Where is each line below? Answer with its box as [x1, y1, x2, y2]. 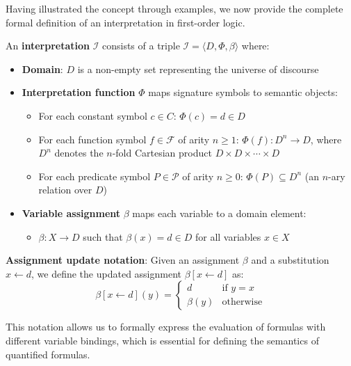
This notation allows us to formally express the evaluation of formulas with [6, 319, 326, 334]
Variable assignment [22, 205, 121, 220]
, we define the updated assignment [31, 266, 182, 280]
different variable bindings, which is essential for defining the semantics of [6, 333, 319, 347]
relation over [38, 182, 92, 197]
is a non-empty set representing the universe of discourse [77, 61, 319, 76]
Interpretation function [22, 85, 136, 100]
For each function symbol [38, 132, 147, 146]
